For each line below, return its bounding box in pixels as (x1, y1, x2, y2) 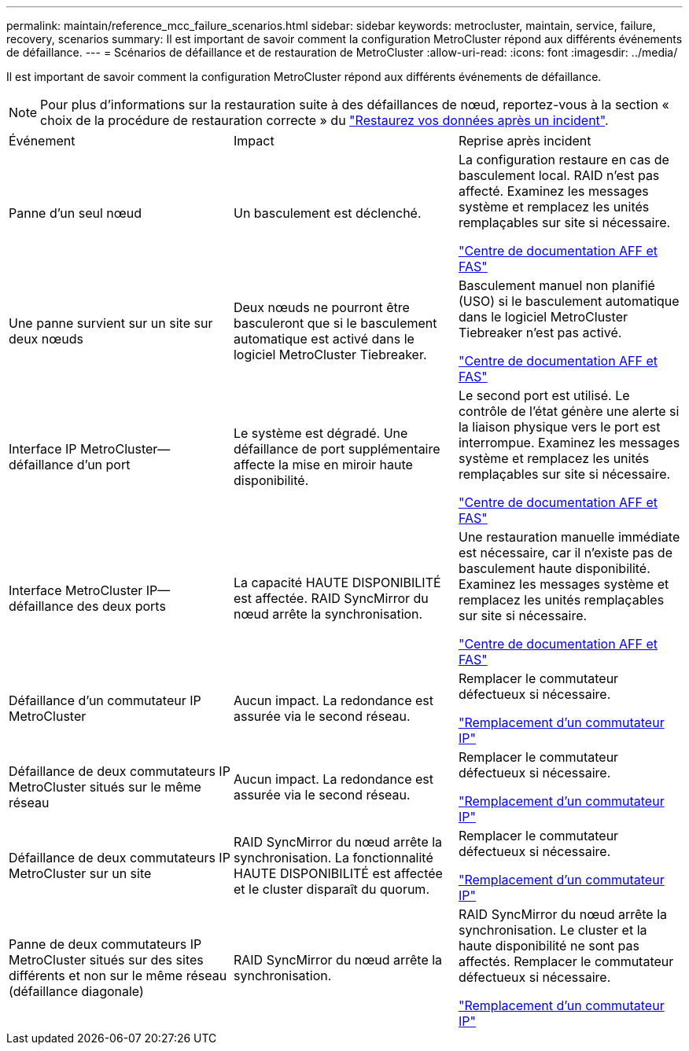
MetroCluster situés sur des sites (9, 952, 204, 968)
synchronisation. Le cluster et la (458, 922, 647, 938)
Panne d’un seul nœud (9, 205, 142, 221)
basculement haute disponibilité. (458, 560, 650, 576)
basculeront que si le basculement (233, 315, 437, 331)
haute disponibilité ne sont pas (458, 938, 639, 954)
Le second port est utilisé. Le (458, 388, 630, 403)
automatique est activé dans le (233, 331, 415, 347)
